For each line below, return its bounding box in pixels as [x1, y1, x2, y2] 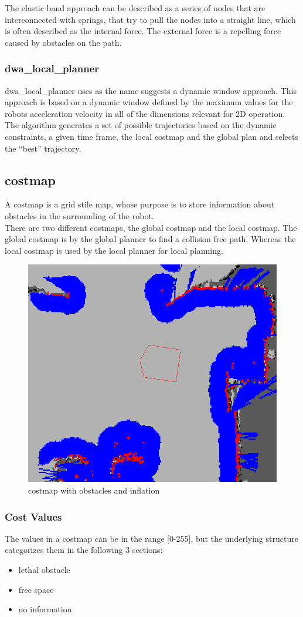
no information [18, 603, 72, 615]
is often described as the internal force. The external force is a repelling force [5, 25, 281, 37]
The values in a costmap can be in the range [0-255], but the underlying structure [5, 532, 298, 544]
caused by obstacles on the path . [5, 36, 122, 48]
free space [18, 583, 54, 595]
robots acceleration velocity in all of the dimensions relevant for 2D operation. [5, 107, 285, 119]
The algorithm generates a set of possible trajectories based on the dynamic [5, 119, 277, 131]
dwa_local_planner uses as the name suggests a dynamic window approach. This [5, 84, 297, 96]
